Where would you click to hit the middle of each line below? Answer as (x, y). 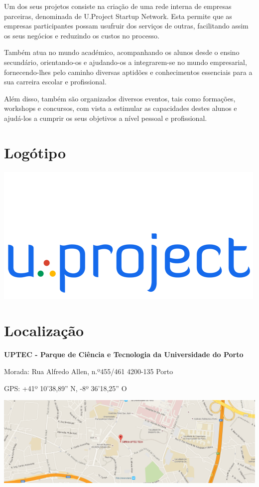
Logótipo (35, 152)
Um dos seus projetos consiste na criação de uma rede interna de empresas (118, 6)
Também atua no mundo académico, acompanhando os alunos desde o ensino (122, 52)
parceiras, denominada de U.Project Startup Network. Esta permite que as (118, 16)
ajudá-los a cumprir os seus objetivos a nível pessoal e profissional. (106, 118)
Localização (44, 330)
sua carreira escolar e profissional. (55, 82)
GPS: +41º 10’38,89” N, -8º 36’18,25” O (65, 388)
